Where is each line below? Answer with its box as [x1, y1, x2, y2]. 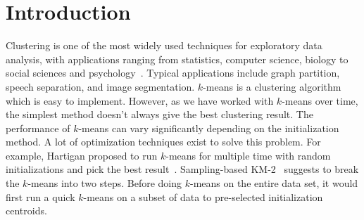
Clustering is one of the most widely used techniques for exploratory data [6, 38, 322, 53]
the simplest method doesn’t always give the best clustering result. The [6, 107, 313, 122]
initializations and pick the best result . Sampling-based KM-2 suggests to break [6, 162, 359, 176]
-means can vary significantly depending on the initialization [78, 120, 339, 135]
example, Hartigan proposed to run [6, 148, 158, 162]
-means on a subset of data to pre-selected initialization [83, 189, 323, 204]
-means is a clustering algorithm [203, 79, 341, 93]
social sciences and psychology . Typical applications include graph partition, [6, 65, 340, 80]
